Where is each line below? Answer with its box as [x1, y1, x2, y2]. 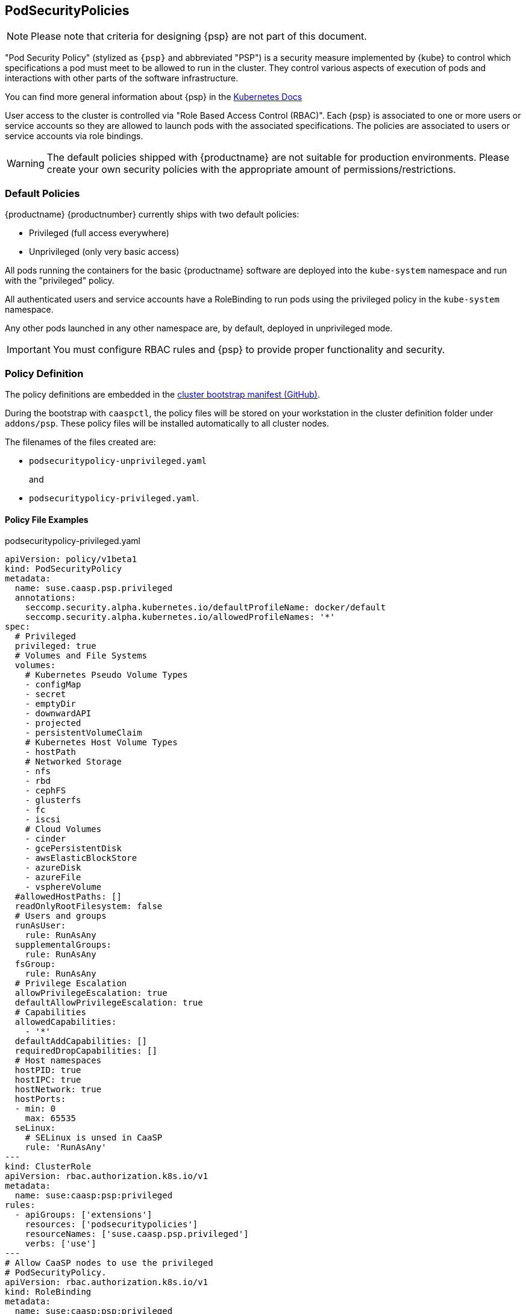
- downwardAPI [25, 709, 92, 719]
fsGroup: [14, 959, 56, 969]
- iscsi [25, 815, 61, 825]
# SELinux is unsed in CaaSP [25, 1133, 163, 1143]
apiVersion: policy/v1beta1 [5, 554, 137, 565]
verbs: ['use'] [25, 1239, 96, 1249]
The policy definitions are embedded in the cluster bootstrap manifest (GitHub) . [5, 389, 321, 399]
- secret [25, 689, 66, 699]
